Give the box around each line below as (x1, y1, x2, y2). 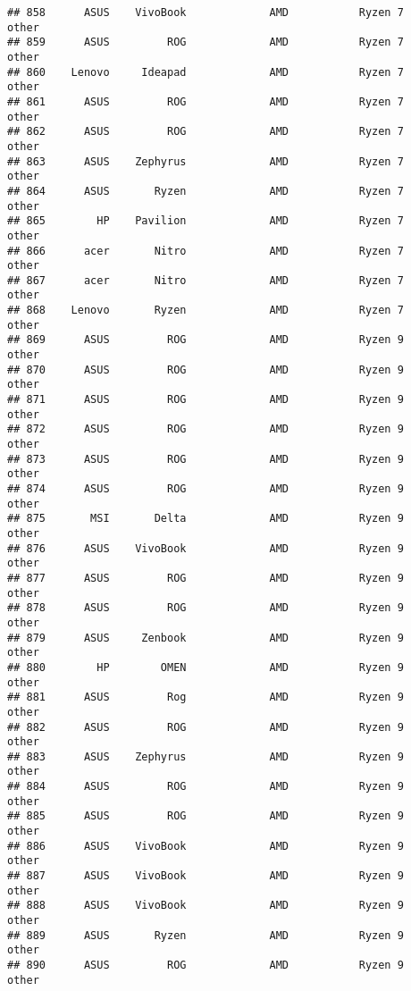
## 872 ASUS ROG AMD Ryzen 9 (7, 423, 404, 436)
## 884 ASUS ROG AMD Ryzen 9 (7, 780, 404, 794)
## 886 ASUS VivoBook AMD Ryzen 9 (7, 839, 404, 852)
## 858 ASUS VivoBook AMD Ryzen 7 (7, 6, 404, 19)
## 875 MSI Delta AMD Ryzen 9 (7, 512, 404, 525)
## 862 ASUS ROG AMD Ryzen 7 (7, 125, 404, 139)
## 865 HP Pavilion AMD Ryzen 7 (7, 214, 404, 228)
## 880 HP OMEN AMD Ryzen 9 (7, 660, 404, 674)
